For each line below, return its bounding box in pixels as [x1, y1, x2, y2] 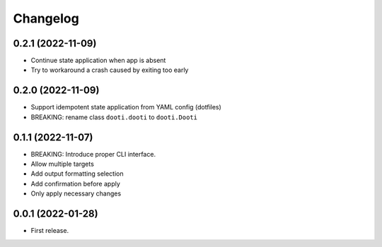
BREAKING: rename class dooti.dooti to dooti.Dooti [30, 113, 198, 121]
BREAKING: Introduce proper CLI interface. [30, 150, 156, 158]
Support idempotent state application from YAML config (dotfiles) [30, 103, 222, 112]
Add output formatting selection [30, 169, 124, 178]
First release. [30, 227, 69, 235]
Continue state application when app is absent [30, 56, 166, 65]
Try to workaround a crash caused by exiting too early [30, 66, 189, 74]
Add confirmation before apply [30, 179, 120, 188]
